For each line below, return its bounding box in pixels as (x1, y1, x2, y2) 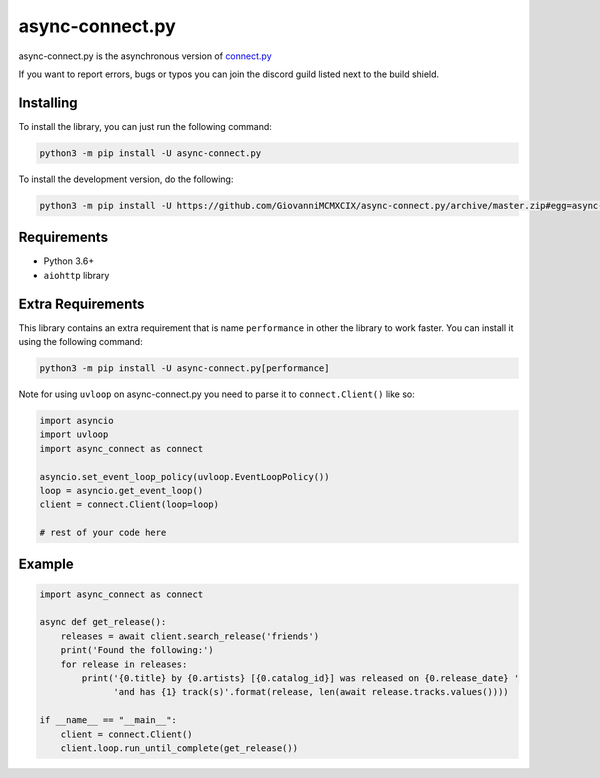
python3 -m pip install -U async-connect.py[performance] (39, 362, 330, 374)
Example (18, 556, 74, 573)
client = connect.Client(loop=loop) (39, 499, 220, 510)
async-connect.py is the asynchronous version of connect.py (18, 50, 272, 62)
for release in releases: (60, 658, 188, 670)
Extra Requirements (18, 295, 145, 312)
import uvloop (39, 429, 109, 440)
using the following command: (18, 335, 144, 347)
